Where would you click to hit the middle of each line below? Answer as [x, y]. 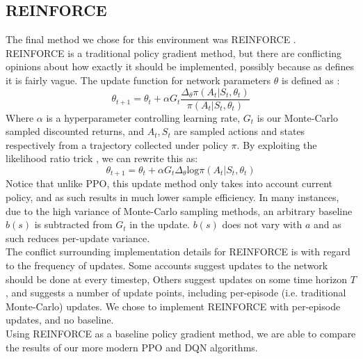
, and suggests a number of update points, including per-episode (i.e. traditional [176, 293]
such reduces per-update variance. [78, 238]
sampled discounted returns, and [75, 131]
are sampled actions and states [240, 131]
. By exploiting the [277, 144]
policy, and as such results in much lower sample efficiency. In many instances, [172, 197]
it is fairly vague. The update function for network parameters [138, 80]
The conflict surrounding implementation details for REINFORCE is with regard [178, 252]
